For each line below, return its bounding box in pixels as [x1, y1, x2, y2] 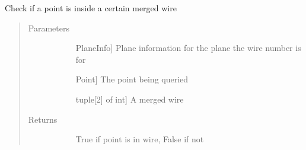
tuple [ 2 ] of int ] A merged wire [75, 92, 184, 105]
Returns [28, 113, 58, 125]
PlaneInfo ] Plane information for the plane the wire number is [75, 42, 301, 54]
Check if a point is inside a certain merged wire [5, 2, 177, 14]
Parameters [28, 21, 69, 34]
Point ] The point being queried [75, 73, 189, 85]
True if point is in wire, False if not [75, 133, 204, 145]
